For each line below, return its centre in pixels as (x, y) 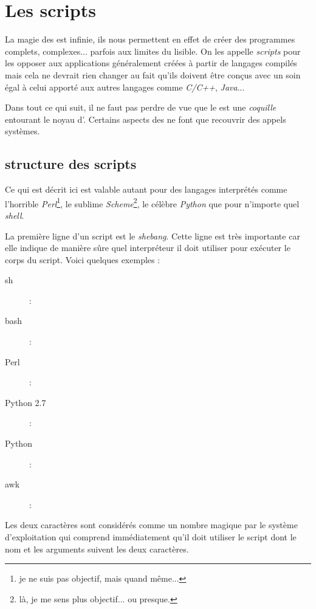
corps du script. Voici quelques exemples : (83, 259)
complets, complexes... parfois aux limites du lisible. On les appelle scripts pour (153, 51)
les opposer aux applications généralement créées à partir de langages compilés (151, 63)
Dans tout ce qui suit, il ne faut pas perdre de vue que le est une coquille (141, 107)
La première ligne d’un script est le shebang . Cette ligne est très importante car (153, 236)
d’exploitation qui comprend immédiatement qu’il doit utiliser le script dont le (151, 537)
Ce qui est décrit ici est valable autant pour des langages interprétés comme (146, 189)
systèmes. (22, 131)
